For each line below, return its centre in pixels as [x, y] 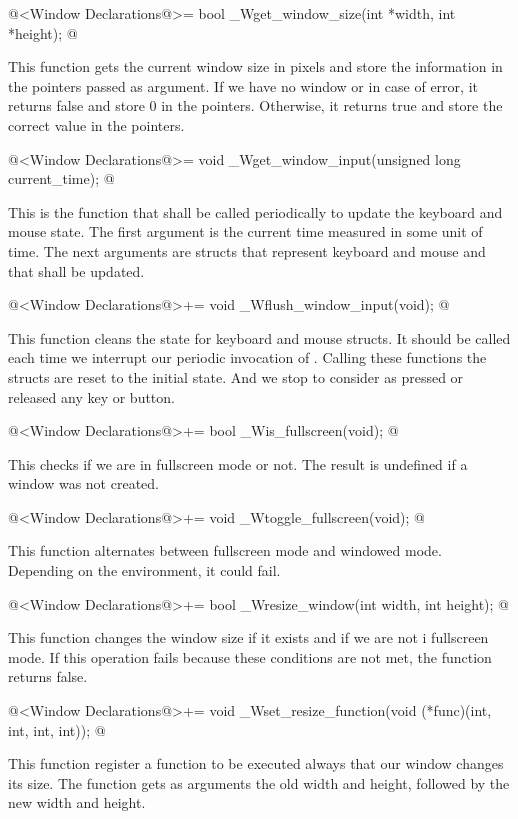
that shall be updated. [76, 270]
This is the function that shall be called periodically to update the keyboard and [255, 211]
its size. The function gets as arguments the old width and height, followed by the [259, 782]
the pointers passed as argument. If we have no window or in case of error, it [243, 85]
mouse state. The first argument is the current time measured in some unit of [245, 231]
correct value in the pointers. [96, 124]
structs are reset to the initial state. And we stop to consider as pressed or [236, 376]
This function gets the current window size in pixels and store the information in [255, 66]
